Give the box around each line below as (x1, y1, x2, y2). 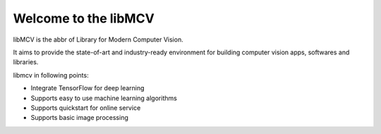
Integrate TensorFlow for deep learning (30, 84, 145, 92)
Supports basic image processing (30, 114, 128, 122)
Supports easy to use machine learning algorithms (30, 94, 178, 102)
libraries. (13, 58, 39, 66)
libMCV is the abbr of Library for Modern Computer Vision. (13, 35, 183, 44)
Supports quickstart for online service (30, 103, 141, 112)
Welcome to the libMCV (13, 11, 155, 26)
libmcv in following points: (13, 71, 89, 79)
